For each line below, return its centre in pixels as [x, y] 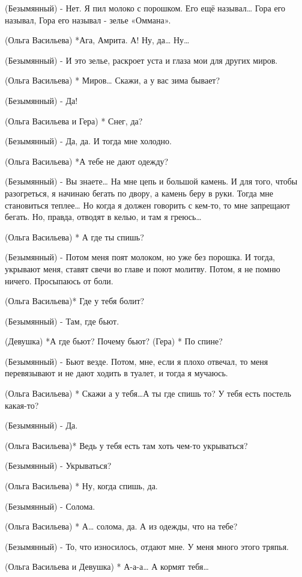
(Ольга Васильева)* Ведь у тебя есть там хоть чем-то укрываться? [126, 445]
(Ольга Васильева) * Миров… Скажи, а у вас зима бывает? [113, 80]
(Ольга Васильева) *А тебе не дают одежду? [87, 161]
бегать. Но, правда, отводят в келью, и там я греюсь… [103, 217]
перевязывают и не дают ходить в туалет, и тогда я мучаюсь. [116, 373]
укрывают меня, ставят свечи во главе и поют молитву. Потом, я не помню [143, 268]
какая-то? [22, 405]
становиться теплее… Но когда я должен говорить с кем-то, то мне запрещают [147, 205]
